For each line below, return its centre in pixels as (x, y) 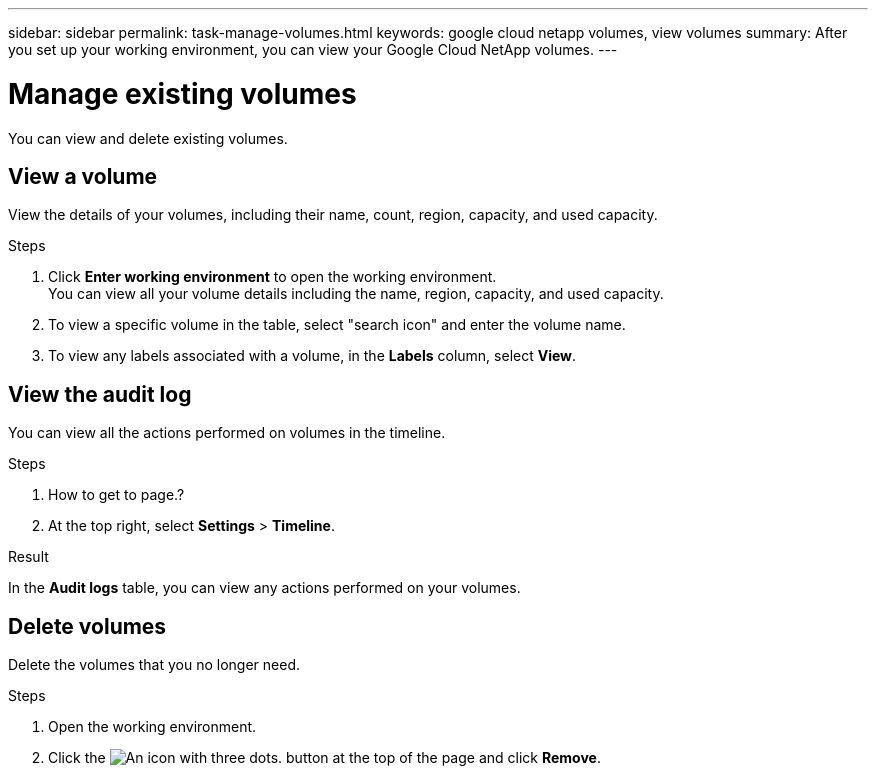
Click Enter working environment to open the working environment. (272, 277)
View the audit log (100, 394)
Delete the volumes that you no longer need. (154, 665)
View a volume (83, 176)
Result (28, 557)
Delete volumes (87, 626)
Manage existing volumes (182, 93)
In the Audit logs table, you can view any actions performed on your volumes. (264, 588)
